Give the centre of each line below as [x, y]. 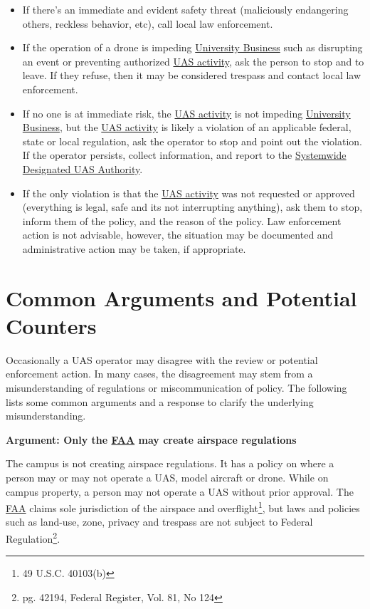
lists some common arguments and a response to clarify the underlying [160, 401]
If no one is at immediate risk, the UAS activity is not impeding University [186, 113]
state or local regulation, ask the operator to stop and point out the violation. [192, 141]
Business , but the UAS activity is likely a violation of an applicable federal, [187, 127]
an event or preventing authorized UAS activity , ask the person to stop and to [193, 61]
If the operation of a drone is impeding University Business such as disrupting [192, 47]
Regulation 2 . [33, 537]
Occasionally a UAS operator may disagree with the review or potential [162, 359]
